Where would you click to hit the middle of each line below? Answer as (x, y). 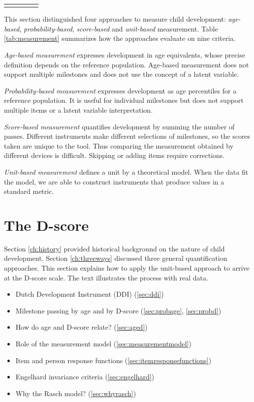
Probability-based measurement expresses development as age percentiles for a (120, 90)
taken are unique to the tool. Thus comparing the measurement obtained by (119, 145)
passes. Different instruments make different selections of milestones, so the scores (127, 136)
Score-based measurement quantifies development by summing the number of (119, 126)
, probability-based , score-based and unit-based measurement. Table (119, 28)
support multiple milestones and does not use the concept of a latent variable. (122, 74)
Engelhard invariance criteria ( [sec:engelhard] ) (85, 377)
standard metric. (29, 191)
